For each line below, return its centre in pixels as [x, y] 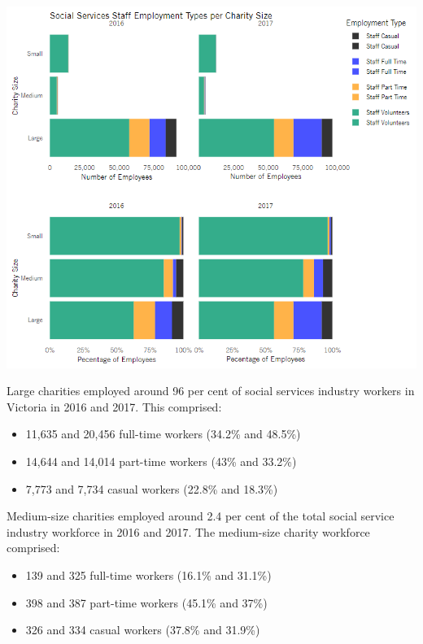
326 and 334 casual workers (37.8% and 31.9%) [143, 630]
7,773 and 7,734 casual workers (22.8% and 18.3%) [152, 488]
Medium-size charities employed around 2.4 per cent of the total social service [201, 516]
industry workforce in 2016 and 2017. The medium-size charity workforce [188, 531]
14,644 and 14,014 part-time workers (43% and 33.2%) [161, 461]
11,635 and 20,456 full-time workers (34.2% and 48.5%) [163, 434]
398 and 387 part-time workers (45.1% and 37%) [146, 602]
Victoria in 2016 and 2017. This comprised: [114, 406]
